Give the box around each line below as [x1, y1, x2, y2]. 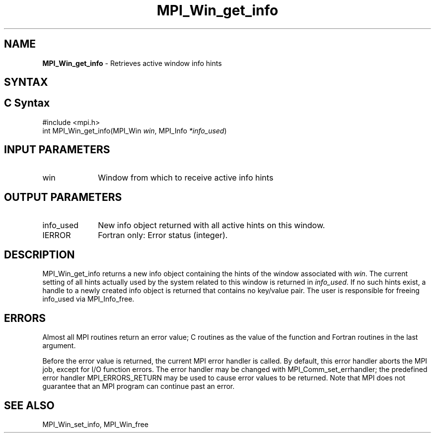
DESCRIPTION [4, 248, 75, 261]
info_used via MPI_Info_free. [42, 295, 135, 304]
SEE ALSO [4, 399, 55, 412]
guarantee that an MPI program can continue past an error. [42, 382, 235, 391]
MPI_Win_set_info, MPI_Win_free [42, 420, 148, 429]
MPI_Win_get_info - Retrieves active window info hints [42, 59, 222, 67]
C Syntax [4, 97, 50, 110]
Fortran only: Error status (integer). [98, 230, 228, 240]
